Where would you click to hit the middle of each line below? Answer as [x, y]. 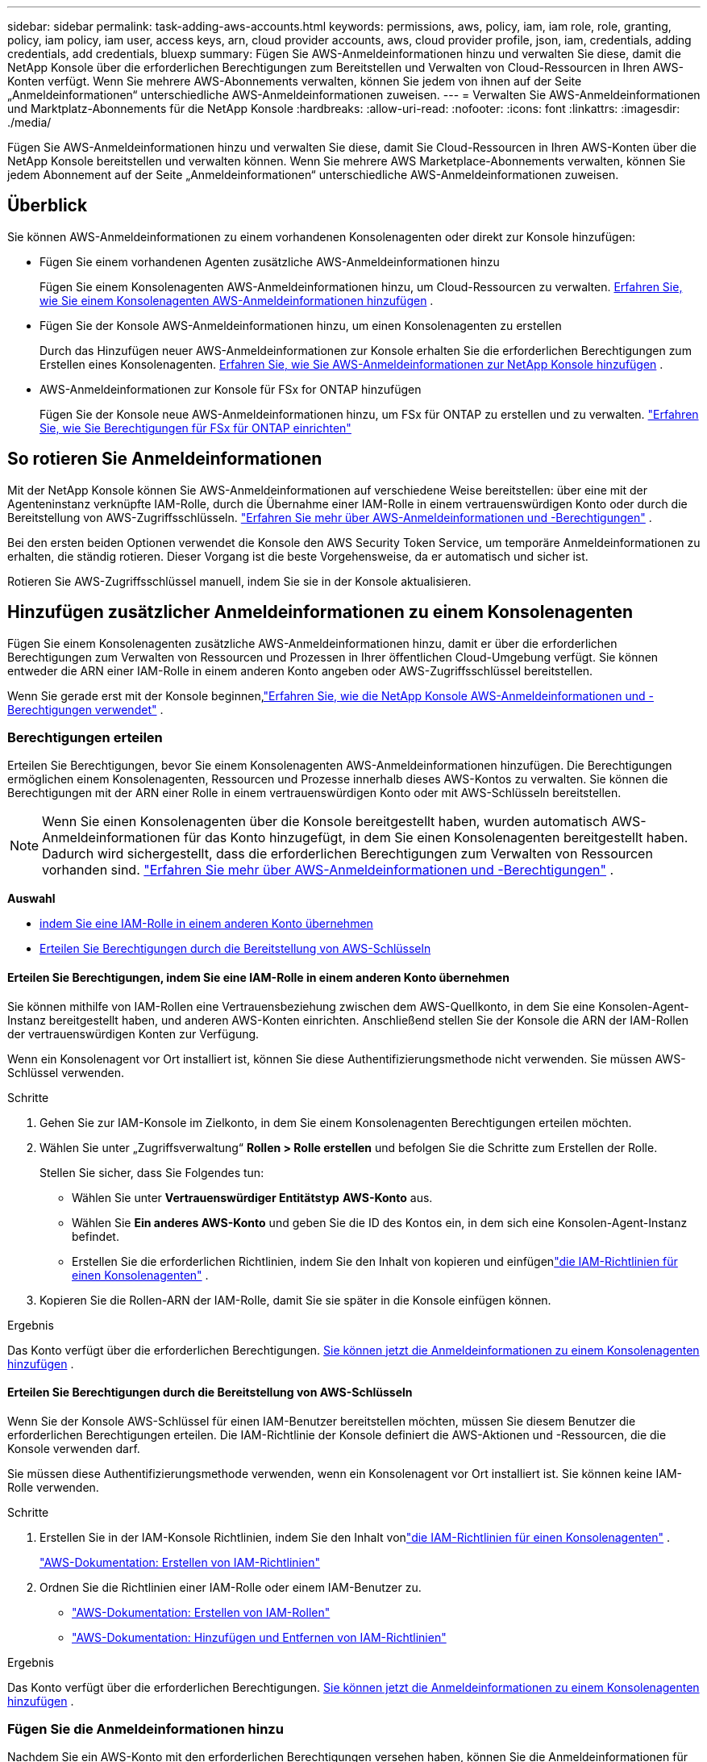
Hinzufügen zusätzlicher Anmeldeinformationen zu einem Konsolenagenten [320, 612]
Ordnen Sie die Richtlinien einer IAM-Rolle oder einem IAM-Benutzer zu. [231, 1587]
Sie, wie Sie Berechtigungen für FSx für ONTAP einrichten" [195, 428]
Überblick [48, 206]
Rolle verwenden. [53, 1487]
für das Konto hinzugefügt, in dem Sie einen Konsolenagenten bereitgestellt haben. [436, 838]
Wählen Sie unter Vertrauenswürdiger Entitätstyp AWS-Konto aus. [252, 1197]
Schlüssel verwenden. [66, 1072]
